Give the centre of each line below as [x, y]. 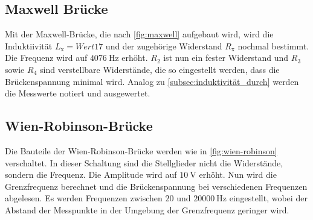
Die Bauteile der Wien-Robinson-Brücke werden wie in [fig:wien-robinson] [141, 150]
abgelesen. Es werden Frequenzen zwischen [84, 198]
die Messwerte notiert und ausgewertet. [78, 93]
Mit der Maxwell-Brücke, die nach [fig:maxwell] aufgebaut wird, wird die [139, 34]
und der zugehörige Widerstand [164, 46]
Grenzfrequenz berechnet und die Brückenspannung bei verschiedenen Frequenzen [156, 186]
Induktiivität [29, 46]
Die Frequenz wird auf [46, 58]
